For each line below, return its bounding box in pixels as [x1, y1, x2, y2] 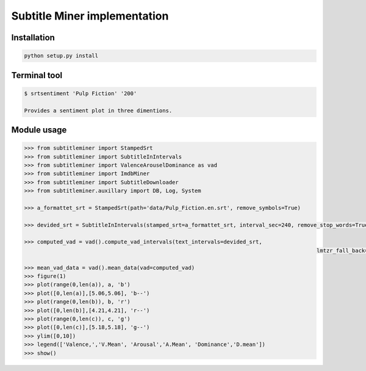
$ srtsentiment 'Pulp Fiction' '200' [24, 90, 137, 97]
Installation [11, 32, 55, 43]
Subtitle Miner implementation [11, 9, 169, 23]
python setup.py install [24, 52, 99, 59]
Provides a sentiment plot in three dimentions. [24, 107, 173, 114]
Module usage [11, 124, 67, 135]
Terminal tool [11, 70, 63, 81]
